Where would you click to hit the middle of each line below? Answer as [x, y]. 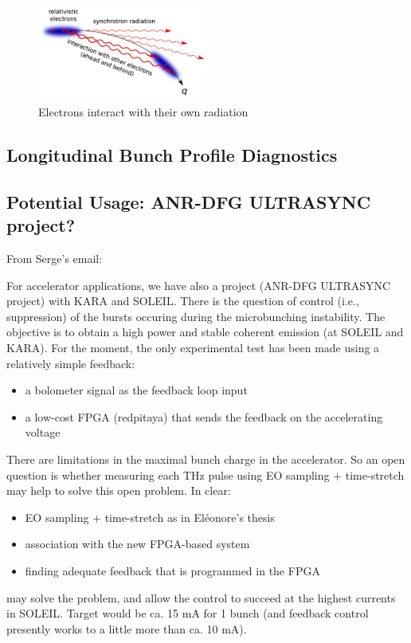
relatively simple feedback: [71, 363]
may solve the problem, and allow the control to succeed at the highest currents [201, 597]
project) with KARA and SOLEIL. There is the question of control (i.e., [183, 301]
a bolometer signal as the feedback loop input [136, 390]
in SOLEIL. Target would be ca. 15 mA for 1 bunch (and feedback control [188, 613]
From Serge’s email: [55, 259]
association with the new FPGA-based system [137, 544]
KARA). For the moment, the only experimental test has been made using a [193, 348]
